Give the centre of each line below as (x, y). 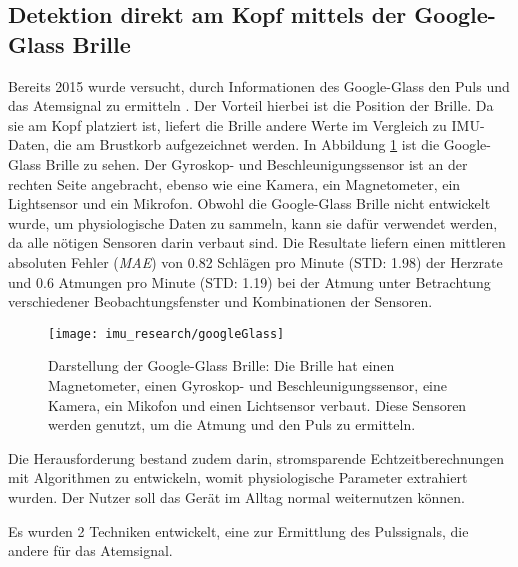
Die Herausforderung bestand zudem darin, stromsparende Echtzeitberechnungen (256, 457)
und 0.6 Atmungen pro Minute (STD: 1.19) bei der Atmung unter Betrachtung (249, 281)
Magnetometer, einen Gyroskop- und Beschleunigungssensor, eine (248, 384)
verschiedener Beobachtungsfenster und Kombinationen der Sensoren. (220, 301)
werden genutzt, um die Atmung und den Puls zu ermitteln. (232, 424)
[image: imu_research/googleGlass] (166, 333)
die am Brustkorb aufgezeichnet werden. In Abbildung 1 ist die (246, 144)
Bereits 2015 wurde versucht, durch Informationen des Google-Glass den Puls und (259, 85)
